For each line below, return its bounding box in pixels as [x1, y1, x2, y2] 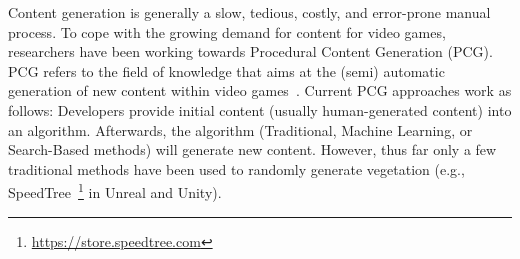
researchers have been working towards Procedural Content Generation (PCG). [8, 41, 493, 62]
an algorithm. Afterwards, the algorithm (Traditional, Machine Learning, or [8, 119, 473, 140]
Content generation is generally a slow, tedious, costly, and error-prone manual [8, 2, 491, 22]
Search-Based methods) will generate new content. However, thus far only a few [8, 139, 497, 160]
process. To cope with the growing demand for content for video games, [8, 21, 446, 42]
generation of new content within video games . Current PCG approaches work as [8, 80, 512, 101]
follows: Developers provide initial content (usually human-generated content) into [8, 99, 512, 120]
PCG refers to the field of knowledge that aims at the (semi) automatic [8, 60, 445, 81]
